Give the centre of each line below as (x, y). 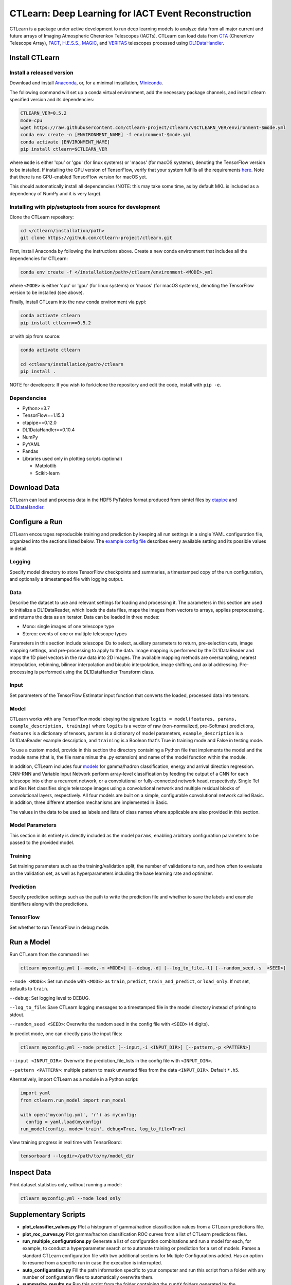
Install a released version (42, 73)
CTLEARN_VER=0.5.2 (43, 113)
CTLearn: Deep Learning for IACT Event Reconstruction (130, 13)
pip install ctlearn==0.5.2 (56, 323)
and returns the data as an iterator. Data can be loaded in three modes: (85, 617)
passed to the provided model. (42, 842)
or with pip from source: (35, 336)
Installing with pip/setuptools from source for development (85, 207)
